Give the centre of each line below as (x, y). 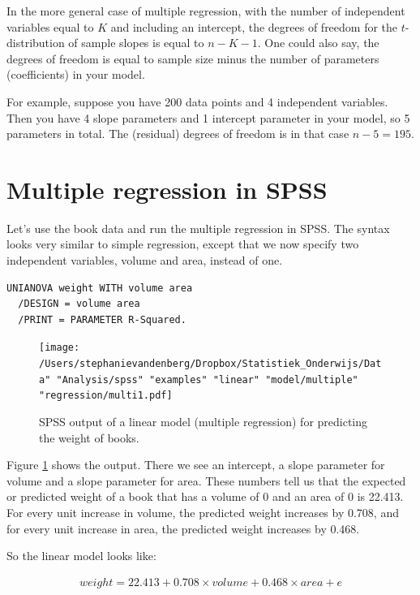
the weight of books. (89, 437)
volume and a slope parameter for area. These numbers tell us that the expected (206, 480)
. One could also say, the (318, 43)
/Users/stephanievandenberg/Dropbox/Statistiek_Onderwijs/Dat (210, 364)
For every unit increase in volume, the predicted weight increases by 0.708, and (203, 513)
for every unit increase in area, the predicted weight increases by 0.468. (183, 528)
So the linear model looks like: (81, 556)
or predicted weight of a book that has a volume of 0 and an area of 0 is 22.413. (205, 496)
